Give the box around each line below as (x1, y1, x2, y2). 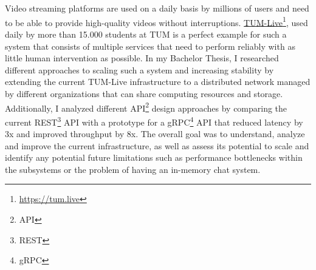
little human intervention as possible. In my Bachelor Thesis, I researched (5, 52, 279, 64)
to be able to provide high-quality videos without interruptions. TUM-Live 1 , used (5, 14, 308, 29)
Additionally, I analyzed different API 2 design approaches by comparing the (5, 100, 287, 114)
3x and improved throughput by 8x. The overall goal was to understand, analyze (5, 127, 305, 140)
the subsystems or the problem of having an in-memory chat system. (5, 163, 261, 175)
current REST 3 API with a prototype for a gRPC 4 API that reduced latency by (5, 113, 303, 128)
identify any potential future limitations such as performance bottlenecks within (5, 151, 303, 164)
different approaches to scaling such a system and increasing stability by (5, 63, 274, 76)
